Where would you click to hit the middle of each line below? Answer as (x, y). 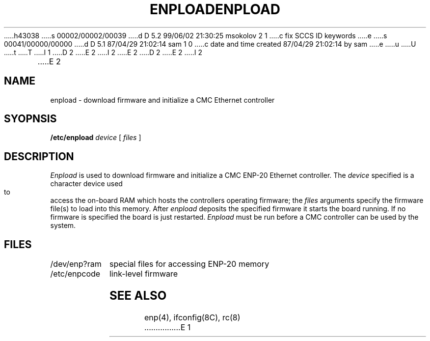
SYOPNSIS (30, 119)
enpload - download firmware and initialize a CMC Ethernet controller (162, 100)
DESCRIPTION (39, 156)
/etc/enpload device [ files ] (96, 138)
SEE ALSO (138, 296)
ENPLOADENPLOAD (215, 9)
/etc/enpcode (75, 274)
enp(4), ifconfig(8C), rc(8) (192, 317)
